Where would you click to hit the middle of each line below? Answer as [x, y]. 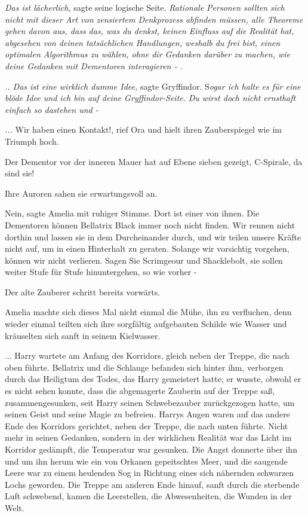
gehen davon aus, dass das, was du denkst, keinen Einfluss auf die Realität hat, [150, 31]
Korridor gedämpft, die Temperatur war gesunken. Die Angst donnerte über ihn [151, 449]
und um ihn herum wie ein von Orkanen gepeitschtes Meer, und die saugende [146, 461]
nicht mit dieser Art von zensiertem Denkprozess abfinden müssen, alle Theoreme [154, 19]
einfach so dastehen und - [52, 109]
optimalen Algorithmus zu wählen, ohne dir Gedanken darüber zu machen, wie [148, 54]
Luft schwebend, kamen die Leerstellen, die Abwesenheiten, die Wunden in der [148, 496]
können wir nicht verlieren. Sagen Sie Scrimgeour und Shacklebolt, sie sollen [144, 260]
